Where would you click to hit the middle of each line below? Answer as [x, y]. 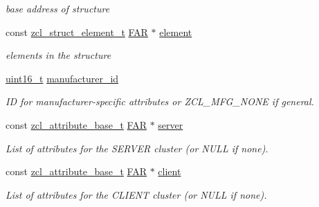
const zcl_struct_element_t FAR [77, 31]
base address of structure [58, 8]
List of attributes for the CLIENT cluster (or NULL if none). [136, 194]
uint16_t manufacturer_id [62, 78]
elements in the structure [58, 55]
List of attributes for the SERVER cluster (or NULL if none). [137, 148]
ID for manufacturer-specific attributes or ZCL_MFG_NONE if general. [160, 101]
